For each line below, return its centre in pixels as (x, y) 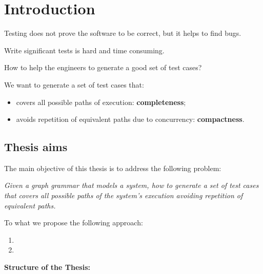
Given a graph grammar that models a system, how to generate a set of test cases (131, 185)
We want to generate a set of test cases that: (74, 84)
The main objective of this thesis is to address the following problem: (113, 168)
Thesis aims (36, 147)
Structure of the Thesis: (47, 267)
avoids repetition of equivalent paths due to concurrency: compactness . (130, 119)
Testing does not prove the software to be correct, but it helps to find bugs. (123, 33)
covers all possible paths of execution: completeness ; (101, 102)
